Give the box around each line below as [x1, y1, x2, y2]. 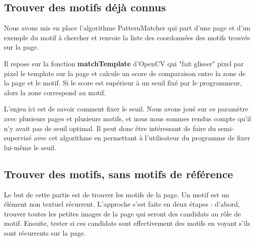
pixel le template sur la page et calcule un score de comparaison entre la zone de [4, 68, 246, 78]
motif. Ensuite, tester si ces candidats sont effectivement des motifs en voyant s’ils [4, 218, 251, 228]
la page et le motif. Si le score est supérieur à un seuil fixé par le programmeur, [4, 78, 242, 88]
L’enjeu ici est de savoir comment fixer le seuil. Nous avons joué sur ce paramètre [4, 104, 249, 114]
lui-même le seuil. [4, 142, 56, 152]
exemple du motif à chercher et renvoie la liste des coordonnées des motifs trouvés [4, 32, 250, 42]
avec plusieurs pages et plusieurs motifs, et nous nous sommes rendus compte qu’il [4, 113, 251, 123]
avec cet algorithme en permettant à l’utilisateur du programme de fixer [33, 133, 251, 143]
